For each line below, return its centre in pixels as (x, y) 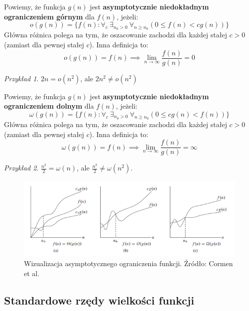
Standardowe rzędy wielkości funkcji (99, 300)
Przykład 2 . (21, 168)
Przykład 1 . (21, 78)
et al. (32, 273)
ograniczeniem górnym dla (49, 16)
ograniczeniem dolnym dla (49, 106)
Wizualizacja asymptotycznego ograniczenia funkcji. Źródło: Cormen (128, 263)
